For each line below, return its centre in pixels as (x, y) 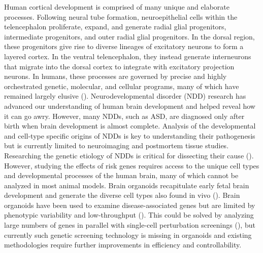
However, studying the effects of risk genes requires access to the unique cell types (132, 165)
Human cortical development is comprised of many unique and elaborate (117, 7)
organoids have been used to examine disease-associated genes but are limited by (130, 205)
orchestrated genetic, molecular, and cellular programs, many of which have (122, 86)
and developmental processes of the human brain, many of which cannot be (121, 175)
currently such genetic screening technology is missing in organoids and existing (128, 235)
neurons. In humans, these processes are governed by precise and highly (116, 76)
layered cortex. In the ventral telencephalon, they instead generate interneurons (128, 56)
